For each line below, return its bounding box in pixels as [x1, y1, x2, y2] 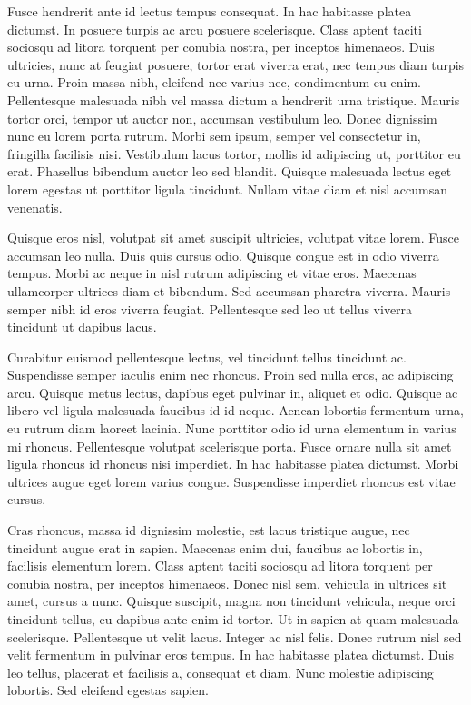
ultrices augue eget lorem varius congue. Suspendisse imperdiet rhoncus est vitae [7, 472, 456, 491]
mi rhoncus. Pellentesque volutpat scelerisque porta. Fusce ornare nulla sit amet [7, 436, 452, 455]
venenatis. [7, 197, 63, 216]
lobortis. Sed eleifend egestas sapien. [7, 680, 210, 700]
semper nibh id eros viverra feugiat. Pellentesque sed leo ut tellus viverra [7, 299, 413, 318]
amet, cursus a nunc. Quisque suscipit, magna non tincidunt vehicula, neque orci [7, 591, 456, 611]
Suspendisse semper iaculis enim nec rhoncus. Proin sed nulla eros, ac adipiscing [7, 365, 454, 384]
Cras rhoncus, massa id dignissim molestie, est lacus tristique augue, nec [7, 521, 410, 540]
